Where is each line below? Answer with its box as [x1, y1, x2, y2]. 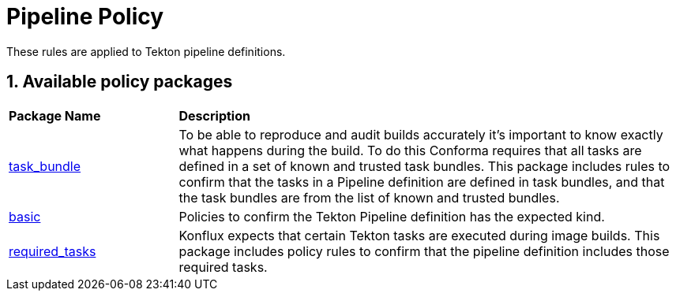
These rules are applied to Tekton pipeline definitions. [6, 44, 286, 58]
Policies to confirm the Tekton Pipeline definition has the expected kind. [178, 208, 605, 225]
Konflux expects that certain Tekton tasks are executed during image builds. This [178, 227, 660, 243]
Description [178, 107, 250, 124]
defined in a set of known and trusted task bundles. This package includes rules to [178, 158, 670, 174]
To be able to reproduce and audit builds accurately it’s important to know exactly [178, 126, 663, 143]
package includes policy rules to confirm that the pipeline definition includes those [178, 243, 670, 259]
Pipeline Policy [6, 3, 164, 30]
